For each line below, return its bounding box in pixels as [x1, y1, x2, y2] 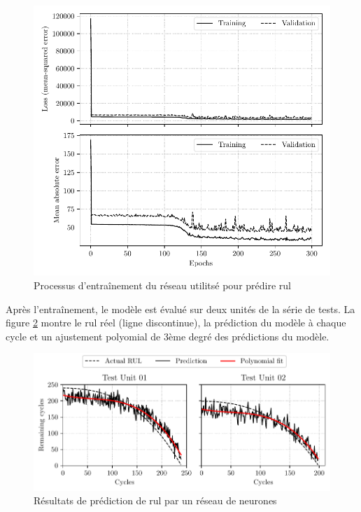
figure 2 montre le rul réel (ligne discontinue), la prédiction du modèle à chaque [6, 315, 346, 330]
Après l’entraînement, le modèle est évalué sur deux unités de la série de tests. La [6, 301, 355, 316]
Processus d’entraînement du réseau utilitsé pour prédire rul [34, 278, 291, 293]
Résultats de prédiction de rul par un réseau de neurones [34, 493, 277, 508]
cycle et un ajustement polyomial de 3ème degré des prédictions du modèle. [6, 328, 330, 343]
